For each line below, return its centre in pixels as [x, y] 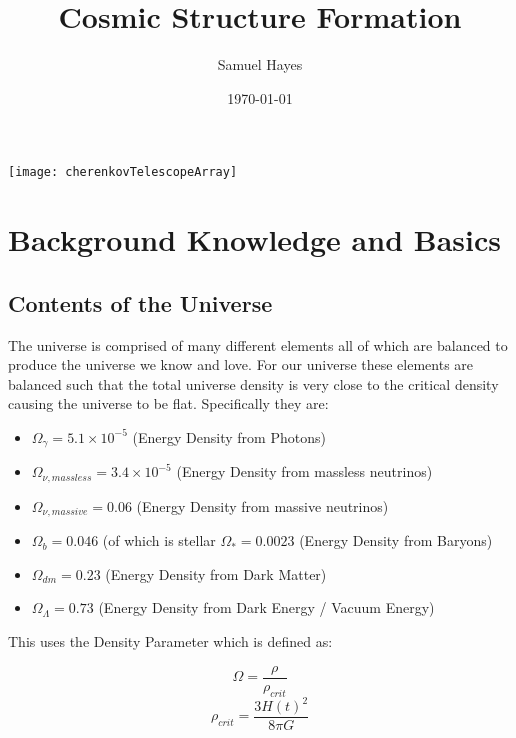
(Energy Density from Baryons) [396, 540]
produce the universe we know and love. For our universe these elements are [241, 364]
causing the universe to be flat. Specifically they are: [168, 403]
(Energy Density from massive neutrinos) [262, 505]
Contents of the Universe [140, 302]
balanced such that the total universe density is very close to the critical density [253, 383]
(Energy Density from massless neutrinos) [304, 471]
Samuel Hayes [260, 64]
